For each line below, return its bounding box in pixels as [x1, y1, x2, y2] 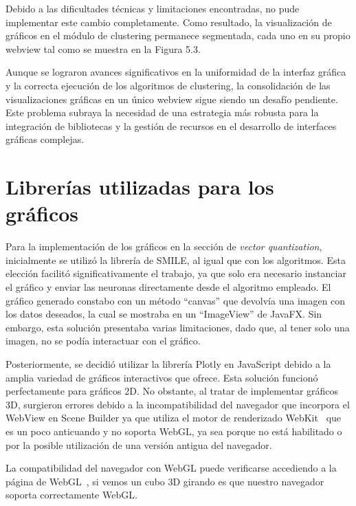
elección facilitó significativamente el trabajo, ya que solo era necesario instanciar [5, 266, 346, 280]
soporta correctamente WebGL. [5, 487, 137, 502]
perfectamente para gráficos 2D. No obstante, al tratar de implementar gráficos [5, 384, 339, 398]
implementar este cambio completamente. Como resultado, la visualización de [5, 14, 332, 29]
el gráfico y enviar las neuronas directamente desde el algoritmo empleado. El [5, 280, 331, 294]
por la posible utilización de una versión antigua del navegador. [5, 437, 272, 452]
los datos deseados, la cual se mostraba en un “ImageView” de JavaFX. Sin [5, 307, 322, 321]
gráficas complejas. [5, 132, 85, 146]
